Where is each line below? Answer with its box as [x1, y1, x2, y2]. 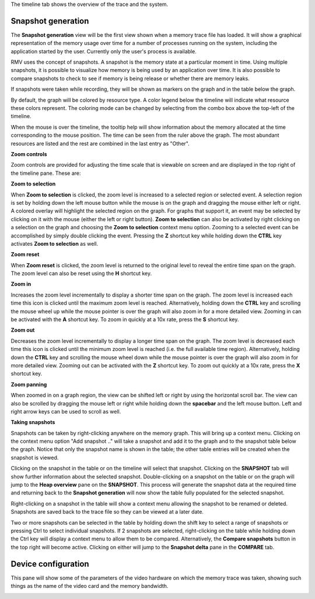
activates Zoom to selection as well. [10, 240, 99, 247]
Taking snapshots [10, 419, 55, 426]
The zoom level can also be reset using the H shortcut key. [10, 270, 152, 277]
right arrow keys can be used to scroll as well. [10, 408, 121, 415]
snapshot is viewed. [10, 454, 59, 461]
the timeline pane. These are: [10, 170, 81, 177]
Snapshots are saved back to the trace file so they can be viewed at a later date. [10, 508, 204, 515]
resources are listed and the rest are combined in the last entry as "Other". [10, 140, 190, 147]
